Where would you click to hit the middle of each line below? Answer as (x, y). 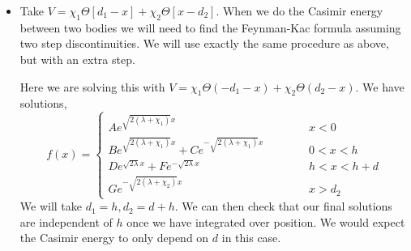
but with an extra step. (77, 59)
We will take (51, 206)
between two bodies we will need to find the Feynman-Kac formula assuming (210, 27)
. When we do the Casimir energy (300, 11)
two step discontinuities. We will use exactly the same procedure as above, (204, 43)
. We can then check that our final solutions (283, 206)
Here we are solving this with (92, 86)
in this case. (251, 238)
